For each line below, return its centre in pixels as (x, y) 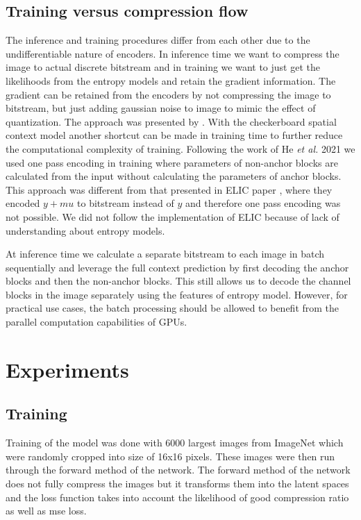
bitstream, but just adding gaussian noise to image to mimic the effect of (161, 108)
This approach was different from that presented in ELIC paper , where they (169, 189)
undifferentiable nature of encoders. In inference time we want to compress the (173, 53)
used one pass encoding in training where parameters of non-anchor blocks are (172, 162)
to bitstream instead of (126, 203)
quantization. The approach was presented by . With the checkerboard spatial (171, 121)
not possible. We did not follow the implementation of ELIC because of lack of (173, 216)
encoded (23, 203)
